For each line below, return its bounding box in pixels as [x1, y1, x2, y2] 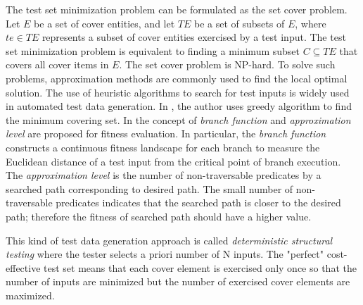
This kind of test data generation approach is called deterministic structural [6, 232, 333, 247]
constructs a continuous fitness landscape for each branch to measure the [6, 139, 320, 154]
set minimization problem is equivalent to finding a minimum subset [6, 43, 300, 58]
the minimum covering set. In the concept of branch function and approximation [6, 112, 351, 127]
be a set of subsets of [193, 15, 285, 30]
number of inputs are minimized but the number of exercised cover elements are [6, 274, 350, 289]
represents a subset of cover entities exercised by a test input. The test [42, 30, 346, 44]
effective [6, 260, 41, 275]
